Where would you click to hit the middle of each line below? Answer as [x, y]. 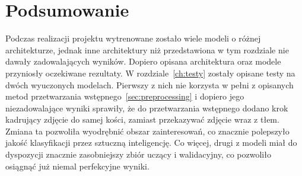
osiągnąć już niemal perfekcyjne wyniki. [77, 166]
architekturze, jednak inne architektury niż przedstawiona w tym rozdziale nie [147, 49]
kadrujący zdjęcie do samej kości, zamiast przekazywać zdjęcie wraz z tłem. [142, 119]
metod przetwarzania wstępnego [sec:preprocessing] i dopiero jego [125, 96]
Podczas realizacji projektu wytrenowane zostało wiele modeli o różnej [133, 38]
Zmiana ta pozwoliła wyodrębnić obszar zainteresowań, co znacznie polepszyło [147, 131]
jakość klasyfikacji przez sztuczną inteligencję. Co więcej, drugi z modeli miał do [151, 143]
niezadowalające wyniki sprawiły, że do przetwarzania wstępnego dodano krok [147, 108]
